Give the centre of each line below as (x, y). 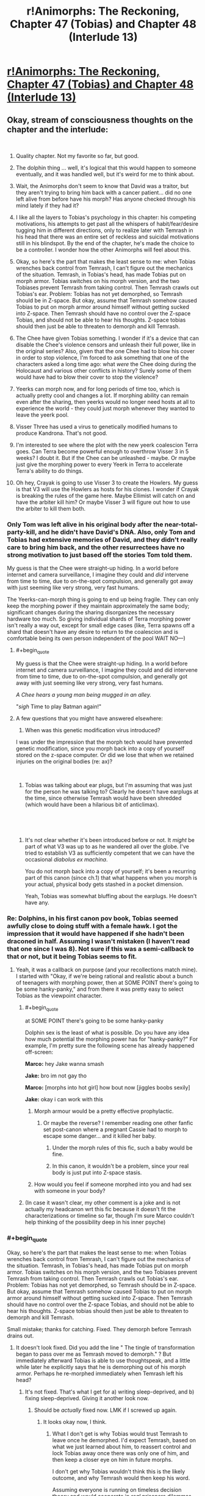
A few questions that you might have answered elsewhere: (89, 719)
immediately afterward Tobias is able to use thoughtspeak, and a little (103, 1360)
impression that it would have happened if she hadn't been (96, 933)
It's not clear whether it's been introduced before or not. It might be (110, 840)
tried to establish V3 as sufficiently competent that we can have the (110, 853)
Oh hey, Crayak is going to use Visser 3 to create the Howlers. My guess (107, 483)
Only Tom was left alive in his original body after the (85, 524)
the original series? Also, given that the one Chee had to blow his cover (105, 351)
